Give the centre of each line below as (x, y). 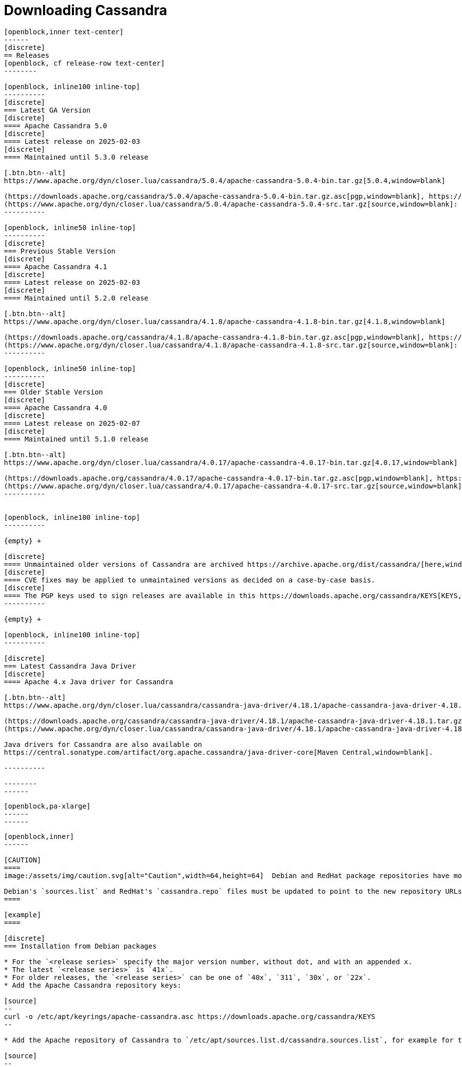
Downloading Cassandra (86, 10)
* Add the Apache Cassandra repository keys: (93, 985)
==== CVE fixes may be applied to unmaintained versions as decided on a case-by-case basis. (190, 580)
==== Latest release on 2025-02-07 (72, 423)
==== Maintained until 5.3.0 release (76, 157)
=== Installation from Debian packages (80, 946)
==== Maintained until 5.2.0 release (76, 298)
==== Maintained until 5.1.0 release (76, 439)
